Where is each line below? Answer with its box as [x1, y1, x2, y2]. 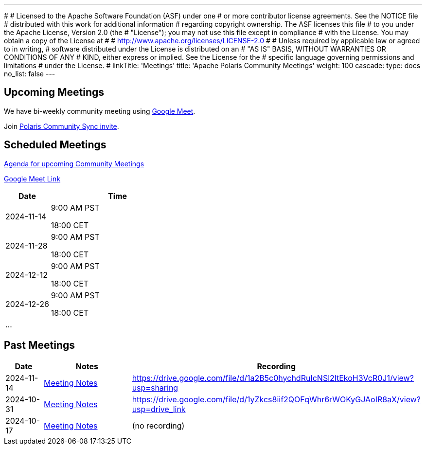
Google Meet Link [4, 174, 61, 183]
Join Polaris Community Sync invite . [4, 122, 119, 130]
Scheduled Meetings [4, 139, 106, 151]
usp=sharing [132, 382, 178, 393]
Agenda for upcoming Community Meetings [4, 159, 144, 168]
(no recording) [132, 420, 185, 431]
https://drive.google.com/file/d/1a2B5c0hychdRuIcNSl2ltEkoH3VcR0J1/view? [132, 373, 414, 383]
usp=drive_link [132, 404, 186, 414]
